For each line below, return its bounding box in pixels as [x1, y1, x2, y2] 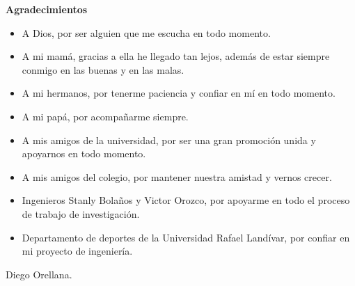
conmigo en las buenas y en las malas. [22, 62, 184, 77]
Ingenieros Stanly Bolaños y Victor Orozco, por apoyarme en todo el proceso [22, 193, 350, 207]
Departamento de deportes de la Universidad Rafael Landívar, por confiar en [22, 230, 350, 244]
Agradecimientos [6, 2, 88, 16]
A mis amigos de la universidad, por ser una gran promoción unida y [22, 132, 316, 147]
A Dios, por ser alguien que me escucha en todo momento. [22, 25, 271, 40]
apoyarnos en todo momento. [22, 146, 146, 161]
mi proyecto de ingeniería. [22, 244, 133, 258]
